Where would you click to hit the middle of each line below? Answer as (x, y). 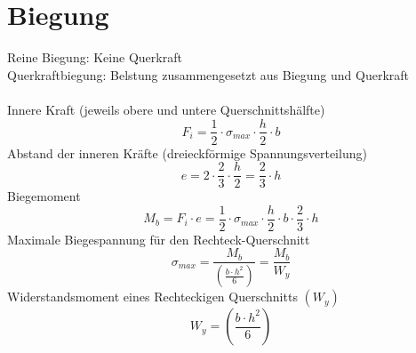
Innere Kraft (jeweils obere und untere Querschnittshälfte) (166, 109)
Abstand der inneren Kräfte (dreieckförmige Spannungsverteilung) (187, 152)
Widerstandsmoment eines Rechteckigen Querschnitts (152, 297)
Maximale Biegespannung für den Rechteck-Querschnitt (159, 239)
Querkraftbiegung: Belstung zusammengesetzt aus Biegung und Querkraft (208, 74)
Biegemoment (44, 196)
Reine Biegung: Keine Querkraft (95, 57)
